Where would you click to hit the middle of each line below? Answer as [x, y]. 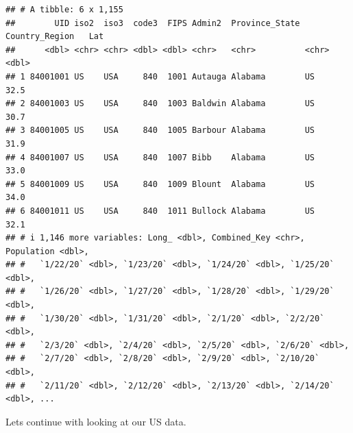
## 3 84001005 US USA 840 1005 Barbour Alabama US [160, 131]
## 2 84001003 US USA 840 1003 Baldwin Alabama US [160, 104]
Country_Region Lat [55, 37]
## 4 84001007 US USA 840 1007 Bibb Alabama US [160, 157]
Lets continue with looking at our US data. [96, 421]
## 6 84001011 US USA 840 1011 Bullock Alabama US [160, 211]
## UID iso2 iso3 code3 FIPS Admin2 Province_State [153, 23]
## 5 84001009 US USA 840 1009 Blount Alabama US [160, 184]
